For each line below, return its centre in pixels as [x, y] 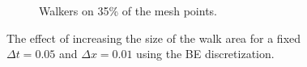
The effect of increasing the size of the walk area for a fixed [154, 38]
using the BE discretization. [205, 54]
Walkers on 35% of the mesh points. [128, 10]
